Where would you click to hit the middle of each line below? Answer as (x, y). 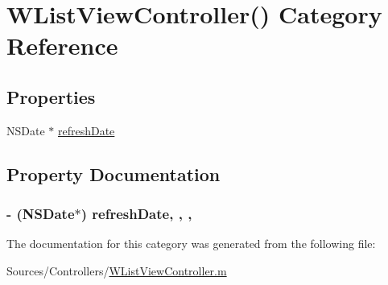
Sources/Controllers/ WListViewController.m (117, 270)
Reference (62, 45)
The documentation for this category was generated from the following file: (191, 244)
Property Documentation (114, 173)
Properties (51, 96)
